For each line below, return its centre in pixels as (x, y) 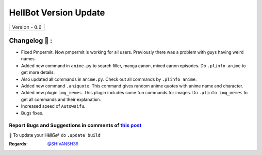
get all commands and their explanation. (61, 99)
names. (28, 59)
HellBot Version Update (57, 13)
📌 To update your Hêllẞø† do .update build (55, 135)
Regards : (18, 144)
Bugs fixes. (32, 113)
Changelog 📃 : (31, 40)
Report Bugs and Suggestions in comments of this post (75, 126)
